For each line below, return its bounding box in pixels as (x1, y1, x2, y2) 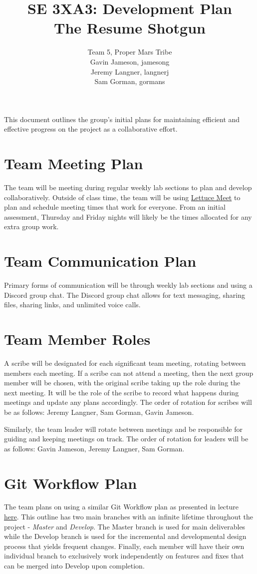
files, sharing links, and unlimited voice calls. (4, 299, 141, 310)
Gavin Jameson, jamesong (90, 56, 170, 67)
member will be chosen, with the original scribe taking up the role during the (4, 377, 241, 388)
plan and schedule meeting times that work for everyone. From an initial (4, 202, 226, 212)
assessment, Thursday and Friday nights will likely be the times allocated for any (4, 211, 252, 222)
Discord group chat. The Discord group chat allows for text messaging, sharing (4, 289, 245, 300)
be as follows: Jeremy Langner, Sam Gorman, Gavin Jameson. (4, 406, 194, 417)
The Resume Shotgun (54, 18, 206, 38)
